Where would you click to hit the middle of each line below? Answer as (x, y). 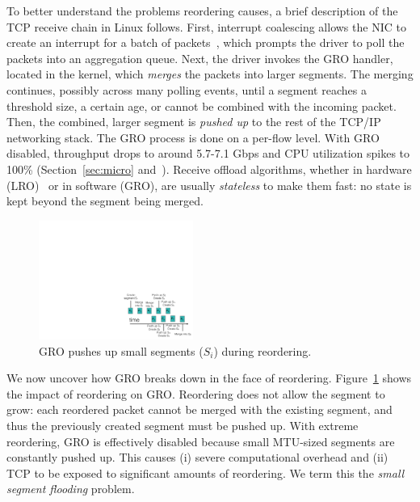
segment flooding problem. (71, 489)
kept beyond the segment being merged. (105, 201)
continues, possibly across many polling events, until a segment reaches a (187, 89)
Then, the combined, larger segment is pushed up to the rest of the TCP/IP (194, 122)
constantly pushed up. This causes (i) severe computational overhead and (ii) (197, 457)
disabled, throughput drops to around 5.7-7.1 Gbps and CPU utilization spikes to (208, 153)
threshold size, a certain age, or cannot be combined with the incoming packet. (202, 105)
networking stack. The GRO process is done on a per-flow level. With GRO (193, 137)
